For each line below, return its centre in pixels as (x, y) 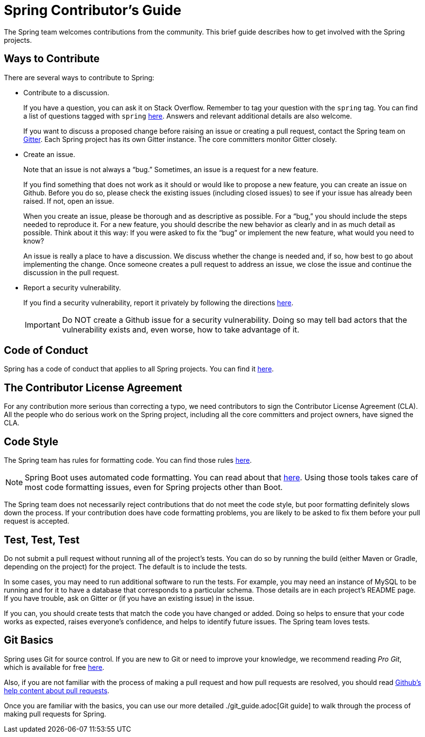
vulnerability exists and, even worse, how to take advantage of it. (181, 329)
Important (42, 325)
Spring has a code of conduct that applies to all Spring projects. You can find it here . (139, 369)
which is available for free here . (54, 667)
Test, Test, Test (42, 540)
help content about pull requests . (57, 690)
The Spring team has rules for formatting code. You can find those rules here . (128, 460)
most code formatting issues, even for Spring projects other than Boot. (154, 487)
